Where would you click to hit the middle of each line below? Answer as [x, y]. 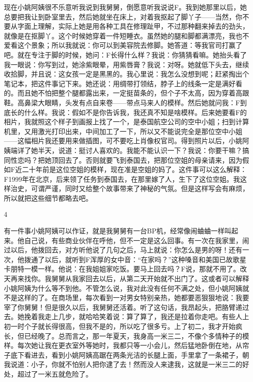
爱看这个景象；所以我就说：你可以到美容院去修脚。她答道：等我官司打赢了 [123, 45]
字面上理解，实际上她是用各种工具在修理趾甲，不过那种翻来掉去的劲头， [133, 26]
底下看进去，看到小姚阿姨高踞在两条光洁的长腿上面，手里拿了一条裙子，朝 [130, 354]
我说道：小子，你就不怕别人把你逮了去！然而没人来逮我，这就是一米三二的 [123, 364]
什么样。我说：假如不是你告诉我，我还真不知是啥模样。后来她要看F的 [136, 112]
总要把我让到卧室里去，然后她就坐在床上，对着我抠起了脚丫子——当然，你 [123, 16]
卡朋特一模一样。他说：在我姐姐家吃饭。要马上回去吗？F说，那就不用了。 [122, 269]
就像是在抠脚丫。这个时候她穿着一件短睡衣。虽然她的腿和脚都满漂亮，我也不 [126, 35]
